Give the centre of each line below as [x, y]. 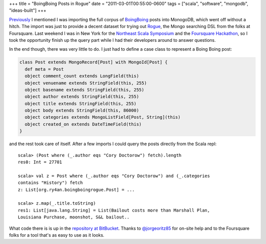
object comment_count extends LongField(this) [82, 76]
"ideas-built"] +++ [28, 10]
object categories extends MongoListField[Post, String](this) [103, 117]
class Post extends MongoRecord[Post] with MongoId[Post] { [94, 62]
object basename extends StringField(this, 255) [85, 90]
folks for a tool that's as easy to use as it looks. [57, 235]
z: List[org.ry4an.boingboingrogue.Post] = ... [76, 190]
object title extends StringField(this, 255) [81, 104]
